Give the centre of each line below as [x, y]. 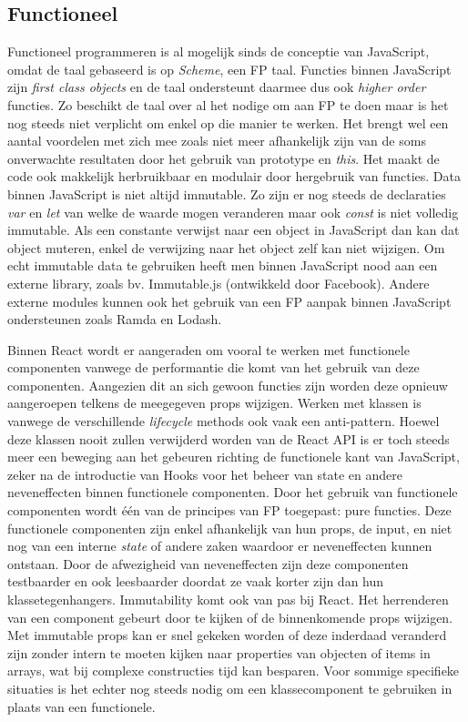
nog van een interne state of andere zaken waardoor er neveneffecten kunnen [220, 546]
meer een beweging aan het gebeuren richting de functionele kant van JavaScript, [234, 457]
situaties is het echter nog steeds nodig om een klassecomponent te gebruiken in [230, 688]
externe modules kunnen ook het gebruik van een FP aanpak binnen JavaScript [229, 301]
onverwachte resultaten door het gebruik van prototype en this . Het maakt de [224, 158]
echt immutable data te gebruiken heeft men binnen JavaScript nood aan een [223, 265]
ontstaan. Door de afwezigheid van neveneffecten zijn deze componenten [208, 563]
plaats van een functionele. [81, 706]
